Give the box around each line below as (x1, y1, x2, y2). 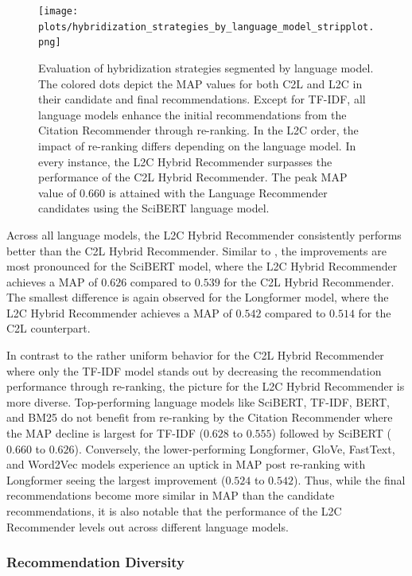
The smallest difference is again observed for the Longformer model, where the (6, 289, 389, 306)
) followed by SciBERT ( (271, 425, 391, 442)
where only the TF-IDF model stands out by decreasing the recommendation (6, 362, 382, 379)
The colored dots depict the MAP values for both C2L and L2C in (38, 75, 363, 91)
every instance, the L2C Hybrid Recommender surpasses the (38, 153, 332, 169)
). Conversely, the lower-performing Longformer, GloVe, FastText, (74, 440, 395, 457)
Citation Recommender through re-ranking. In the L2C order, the (38, 122, 359, 138)
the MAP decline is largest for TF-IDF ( (6, 425, 204, 442)
